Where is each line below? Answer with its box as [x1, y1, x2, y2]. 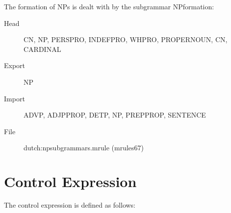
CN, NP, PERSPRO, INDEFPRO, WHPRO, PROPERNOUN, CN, [24, 34, 228, 45]
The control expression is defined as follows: [4, 200, 136, 210]
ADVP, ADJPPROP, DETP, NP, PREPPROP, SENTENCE [24, 110, 206, 120]
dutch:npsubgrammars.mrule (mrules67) [24, 142, 144, 153]
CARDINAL [24, 44, 61, 54]
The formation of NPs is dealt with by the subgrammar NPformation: [4, 1, 214, 11]
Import [4, 93, 25, 103]
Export [4, 60, 26, 71]
